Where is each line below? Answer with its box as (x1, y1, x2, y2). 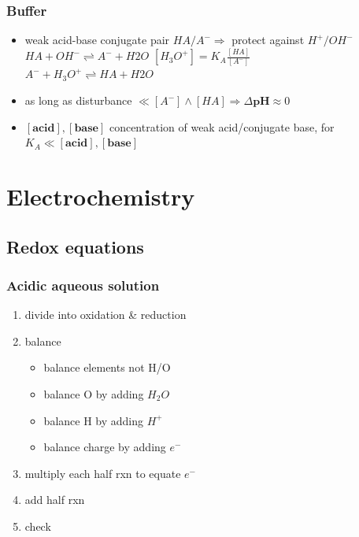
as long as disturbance (24, 92, 132, 109)
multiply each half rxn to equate (24, 465, 181, 481)
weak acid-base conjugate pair (24, 31, 170, 48)
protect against (231, 31, 305, 48)
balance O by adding (43, 385, 144, 402)
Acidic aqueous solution (6, 275, 160, 294)
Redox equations (6, 234, 144, 258)
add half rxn (24, 491, 85, 508)
